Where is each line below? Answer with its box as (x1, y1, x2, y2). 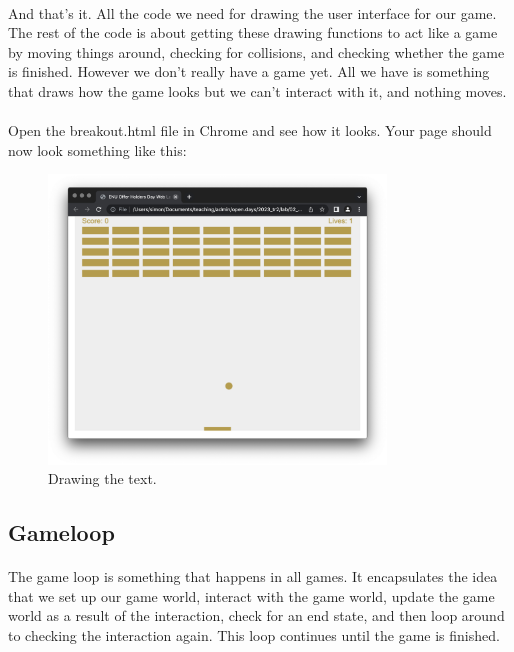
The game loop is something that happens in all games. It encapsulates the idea (8, 566, 498, 587)
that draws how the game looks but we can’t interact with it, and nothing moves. (8, 80, 507, 101)
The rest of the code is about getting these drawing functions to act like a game (8, 22, 498, 43)
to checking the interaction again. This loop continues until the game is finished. (8, 624, 500, 645)
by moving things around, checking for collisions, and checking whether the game (8, 41, 505, 62)
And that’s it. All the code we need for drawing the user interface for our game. (8, 2, 497, 23)
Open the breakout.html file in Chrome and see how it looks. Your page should (8, 120, 492, 141)
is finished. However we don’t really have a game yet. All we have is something (8, 61, 490, 82)
